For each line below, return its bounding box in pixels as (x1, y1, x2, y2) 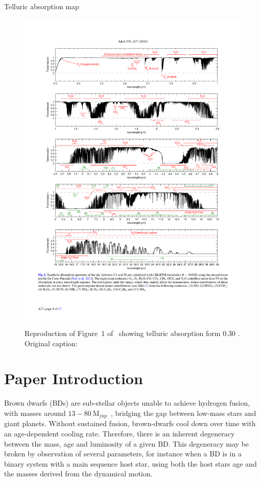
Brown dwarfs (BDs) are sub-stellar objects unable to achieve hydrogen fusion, (4, 397, 250, 408)
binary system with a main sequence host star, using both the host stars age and (4, 458, 257, 469)
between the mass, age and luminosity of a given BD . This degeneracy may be (4, 438, 249, 449)
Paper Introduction (4, 368, 143, 389)
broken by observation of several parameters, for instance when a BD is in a (4, 448, 242, 459)
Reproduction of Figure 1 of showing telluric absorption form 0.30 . (25, 328, 240, 339)
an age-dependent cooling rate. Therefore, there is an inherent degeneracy (4, 428, 235, 439)
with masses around (4, 408, 66, 418)
